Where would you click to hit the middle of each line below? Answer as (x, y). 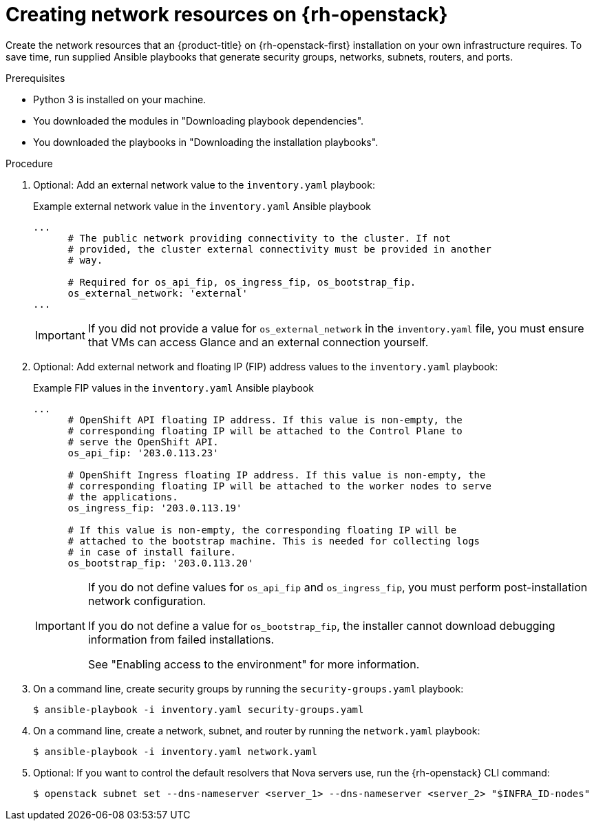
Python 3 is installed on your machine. (120, 99)
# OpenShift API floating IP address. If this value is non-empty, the (265, 420)
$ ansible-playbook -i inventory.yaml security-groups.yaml (199, 709)
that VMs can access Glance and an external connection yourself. (258, 342)
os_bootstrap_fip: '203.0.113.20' (161, 563)
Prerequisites (35, 78)
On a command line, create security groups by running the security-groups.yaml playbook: (248, 688)
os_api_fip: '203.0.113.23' (143, 453)
